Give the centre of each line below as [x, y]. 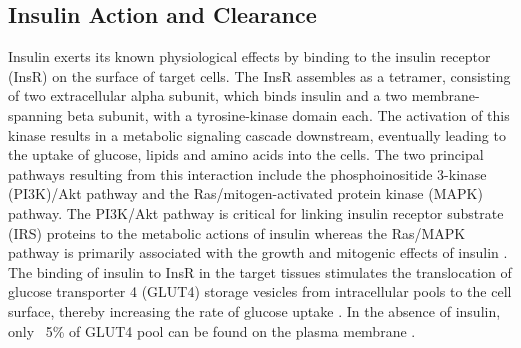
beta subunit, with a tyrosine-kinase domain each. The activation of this [288, 114]
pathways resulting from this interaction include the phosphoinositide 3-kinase [247, 173]
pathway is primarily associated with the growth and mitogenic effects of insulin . [258, 252]
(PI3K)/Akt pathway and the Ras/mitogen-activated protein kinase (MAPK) [245, 193]
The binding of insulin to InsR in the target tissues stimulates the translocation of [260, 271]
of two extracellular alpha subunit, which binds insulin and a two [207, 95]
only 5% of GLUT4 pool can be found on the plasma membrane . [212, 330]
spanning [35, 114]
